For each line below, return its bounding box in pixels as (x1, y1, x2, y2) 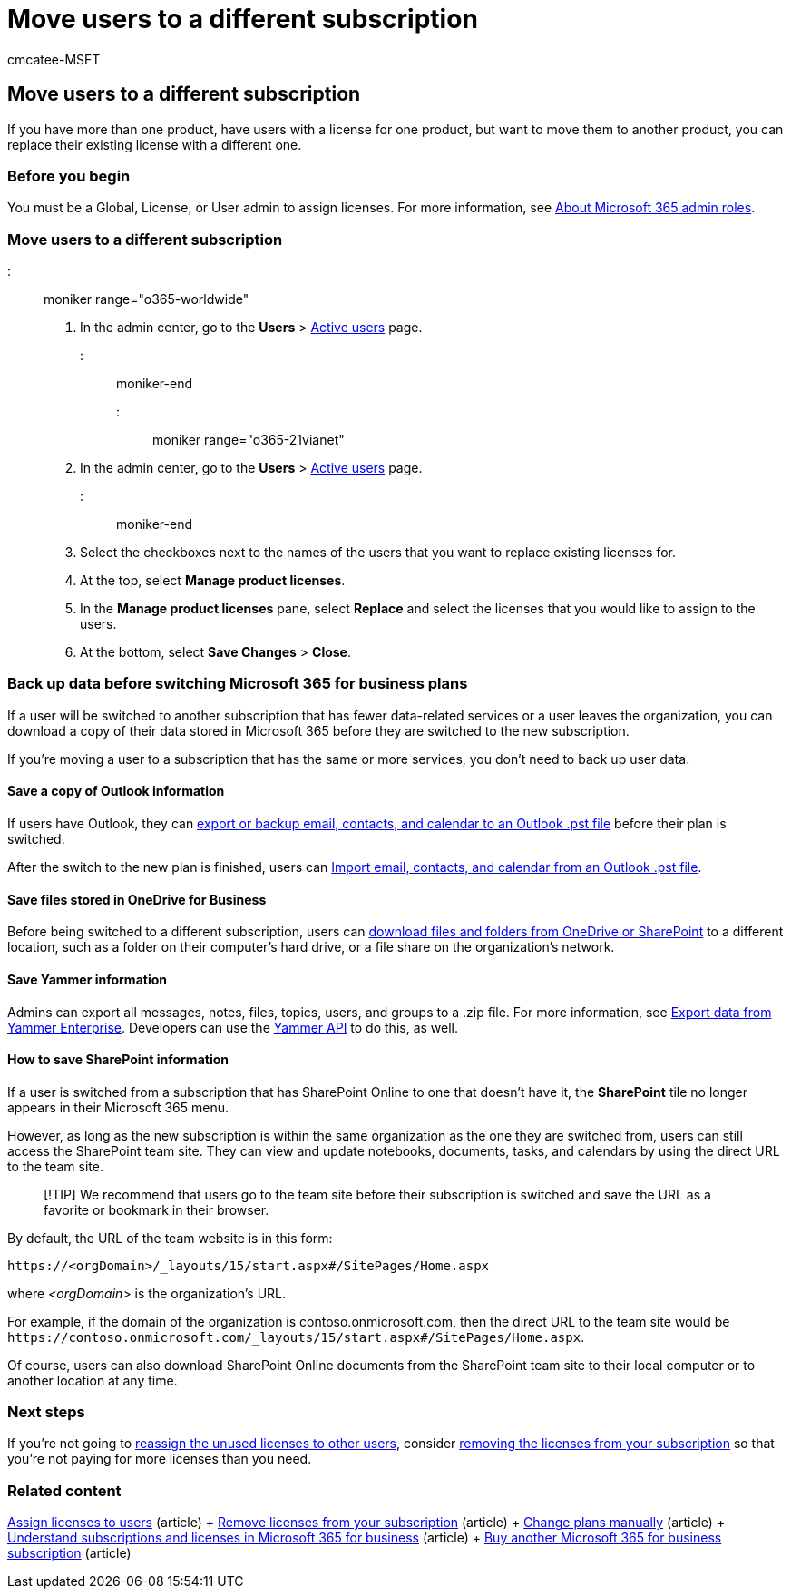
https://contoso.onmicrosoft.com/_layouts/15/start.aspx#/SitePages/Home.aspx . (7, 1328, 585, 1345)
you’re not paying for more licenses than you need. (7, 1451, 312, 1467)
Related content (7, 1481, 122, 1500)
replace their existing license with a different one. (7, 136, 302, 152)
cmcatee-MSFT (7, 51, 101, 67)
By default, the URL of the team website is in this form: (7, 1229, 333, 1246)
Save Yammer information (7, 971, 167, 987)
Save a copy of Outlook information (7, 783, 225, 799)
